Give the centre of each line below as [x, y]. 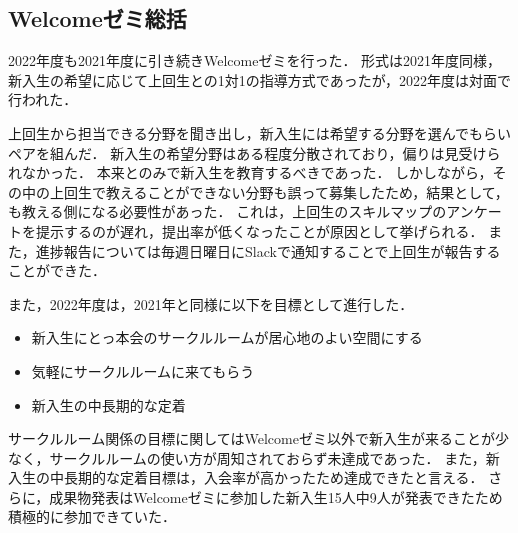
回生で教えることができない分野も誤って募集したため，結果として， [286, 191]
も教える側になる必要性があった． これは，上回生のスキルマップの [227, 211]
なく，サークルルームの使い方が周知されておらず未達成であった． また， [247, 457]
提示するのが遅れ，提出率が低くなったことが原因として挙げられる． [259, 230]
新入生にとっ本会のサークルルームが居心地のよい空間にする [227, 337]
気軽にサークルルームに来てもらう [143, 370]
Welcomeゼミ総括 [97, 18]
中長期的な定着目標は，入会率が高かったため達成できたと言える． [266, 477]
